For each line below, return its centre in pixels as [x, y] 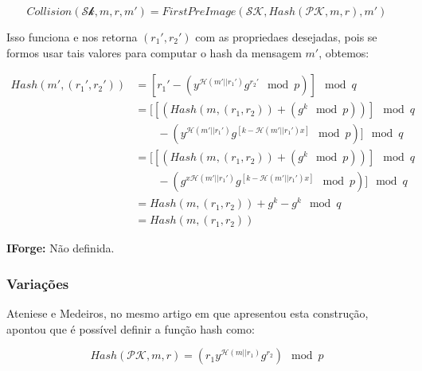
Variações [38, 283]
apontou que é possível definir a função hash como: [131, 328]
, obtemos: [344, 52]
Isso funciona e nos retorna [72, 37]
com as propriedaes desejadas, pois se [286, 37]
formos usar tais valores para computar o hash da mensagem [154, 52]
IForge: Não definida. [61, 248]
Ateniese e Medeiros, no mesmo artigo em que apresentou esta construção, [188, 313]
